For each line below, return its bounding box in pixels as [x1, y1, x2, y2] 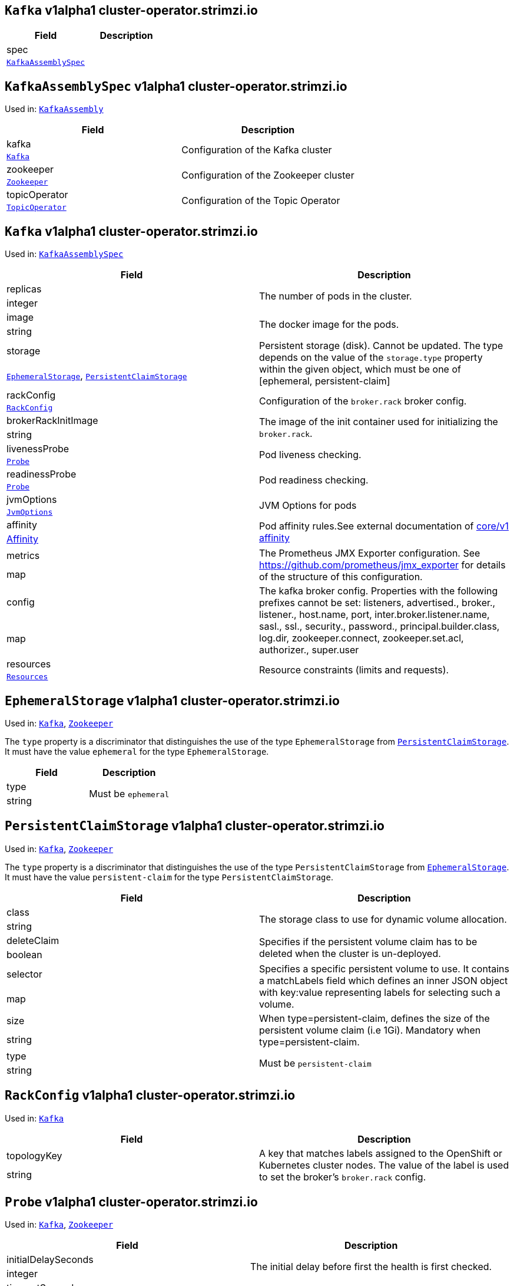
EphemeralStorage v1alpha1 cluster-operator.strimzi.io [5, 693, 340, 708]
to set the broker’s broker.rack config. [259, 1170, 426, 1183]
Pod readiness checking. [259, 473, 369, 486]
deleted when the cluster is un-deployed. [259, 947, 441, 959]
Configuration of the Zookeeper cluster [181, 169, 354, 181]
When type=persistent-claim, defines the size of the [259, 1012, 490, 1024]
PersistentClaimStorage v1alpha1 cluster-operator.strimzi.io [5, 818, 384, 834]
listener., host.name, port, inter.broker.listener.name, [259, 609, 490, 621]
